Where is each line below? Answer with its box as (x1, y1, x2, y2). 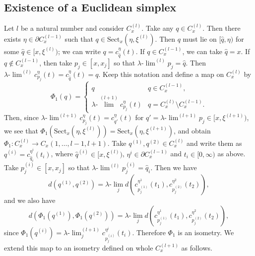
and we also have (4, 194, 56, 205)
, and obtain (174, 125, 211, 135)
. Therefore (132, 227, 166, 237)
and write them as (187, 137, 242, 148)
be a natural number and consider (20, 23, 124, 33)
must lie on (183, 33, 217, 44)
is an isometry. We (178, 227, 234, 237)
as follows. (181, 242, 212, 253)
